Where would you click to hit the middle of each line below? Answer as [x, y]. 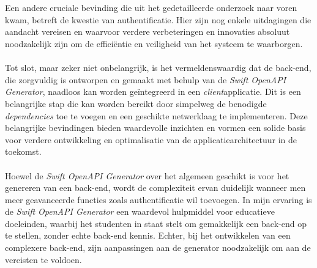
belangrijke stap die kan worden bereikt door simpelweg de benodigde [136, 103]
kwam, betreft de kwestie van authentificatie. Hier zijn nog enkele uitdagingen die [158, 19]
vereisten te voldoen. [43, 259]
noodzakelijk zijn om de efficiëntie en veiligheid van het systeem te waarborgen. [154, 43]
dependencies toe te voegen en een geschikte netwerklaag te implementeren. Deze [156, 115]
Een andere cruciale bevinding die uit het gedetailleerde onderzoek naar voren [151, 8]
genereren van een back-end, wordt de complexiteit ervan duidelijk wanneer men [155, 188]
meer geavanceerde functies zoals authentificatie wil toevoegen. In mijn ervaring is [158, 199]
